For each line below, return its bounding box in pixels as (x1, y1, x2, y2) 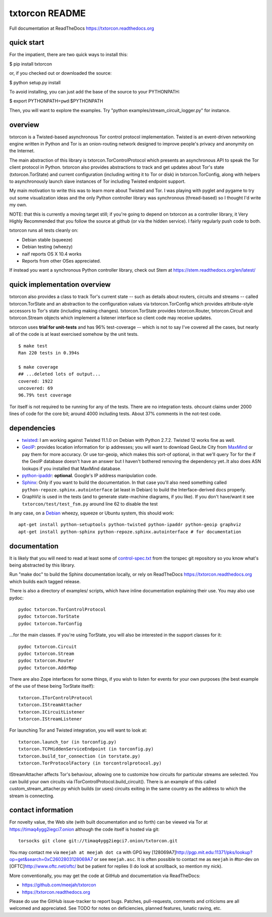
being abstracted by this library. (9, 562, 76, 568)
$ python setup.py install (9, 79, 61, 85)
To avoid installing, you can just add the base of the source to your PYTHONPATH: (9, 89, 180, 95)
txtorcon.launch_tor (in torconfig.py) (18, 739, 117, 745)
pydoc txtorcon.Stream (18, 650, 75, 656)
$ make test (18, 343, 48, 348)
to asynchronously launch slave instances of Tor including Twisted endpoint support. (9, 178, 186, 184)
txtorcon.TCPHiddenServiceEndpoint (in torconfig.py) (18, 746, 154, 752)
